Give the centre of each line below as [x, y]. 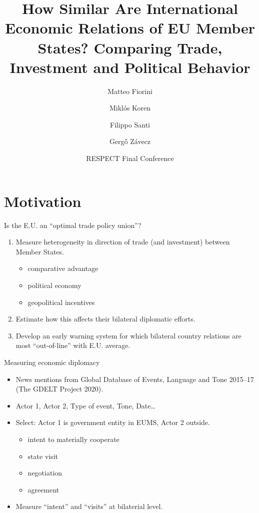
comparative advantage [63, 268]
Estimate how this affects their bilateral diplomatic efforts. [105, 319]
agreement [43, 489]
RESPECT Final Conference [130, 158]
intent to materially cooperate [73, 439]
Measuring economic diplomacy [52, 362]
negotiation [45, 473]
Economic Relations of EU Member [130, 28]
